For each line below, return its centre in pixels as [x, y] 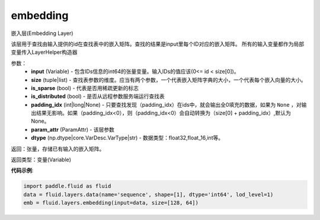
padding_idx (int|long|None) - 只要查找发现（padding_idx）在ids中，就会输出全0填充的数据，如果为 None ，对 [166, 104]
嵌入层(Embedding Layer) [42, 33]
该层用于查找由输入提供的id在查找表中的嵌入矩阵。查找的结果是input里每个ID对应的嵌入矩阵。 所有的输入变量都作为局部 [158, 44]
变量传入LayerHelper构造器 [44, 52]
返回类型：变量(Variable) [41, 160]
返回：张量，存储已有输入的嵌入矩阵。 [58, 149]
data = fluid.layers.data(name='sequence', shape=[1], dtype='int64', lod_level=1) [148, 195]
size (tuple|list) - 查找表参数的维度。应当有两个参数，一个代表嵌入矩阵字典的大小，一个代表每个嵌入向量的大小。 [169, 79]
